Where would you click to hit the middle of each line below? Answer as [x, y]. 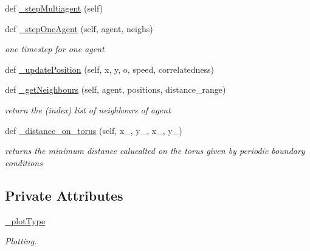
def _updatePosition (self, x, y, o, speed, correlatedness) [110, 69]
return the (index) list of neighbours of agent [88, 109]
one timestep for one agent [55, 49]
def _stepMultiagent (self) [54, 8]
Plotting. [21, 241]
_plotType [25, 220]
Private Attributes [64, 195]
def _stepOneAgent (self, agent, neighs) [79, 28]
